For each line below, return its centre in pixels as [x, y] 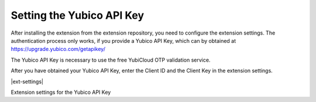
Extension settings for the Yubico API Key [61, 92]
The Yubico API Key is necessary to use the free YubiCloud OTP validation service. [111, 60]
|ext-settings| [27, 81]
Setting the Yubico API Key [78, 15]
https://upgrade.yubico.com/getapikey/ [58, 49]
